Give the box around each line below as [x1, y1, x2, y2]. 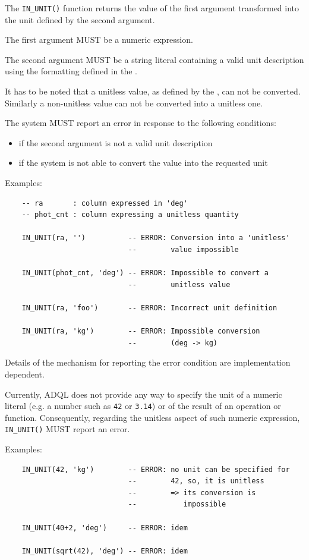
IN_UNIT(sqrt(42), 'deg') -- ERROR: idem [21, 546, 188, 555]
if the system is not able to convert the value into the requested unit [18, 156, 268, 169]
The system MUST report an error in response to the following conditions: [5, 117, 276, 129]
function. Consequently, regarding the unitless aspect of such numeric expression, [5, 411, 300, 423]
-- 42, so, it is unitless [128, 477, 264, 486]
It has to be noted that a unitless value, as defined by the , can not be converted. [5, 85, 301, 97]
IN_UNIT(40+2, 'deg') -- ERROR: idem [21, 523, 188, 532]
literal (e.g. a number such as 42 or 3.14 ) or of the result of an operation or [5, 399, 281, 412]
